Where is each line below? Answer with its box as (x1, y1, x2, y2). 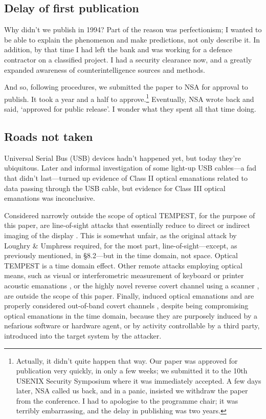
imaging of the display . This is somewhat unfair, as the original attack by (4, 229, 237, 240)
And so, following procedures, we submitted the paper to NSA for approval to (4, 81, 248, 92)
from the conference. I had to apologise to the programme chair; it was (16, 395, 238, 406)
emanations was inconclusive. (4, 193, 95, 203)
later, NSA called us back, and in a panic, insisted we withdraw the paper (16, 385, 248, 396)
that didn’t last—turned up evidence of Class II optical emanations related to (4, 173, 248, 183)
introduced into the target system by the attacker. (4, 330, 162, 341)
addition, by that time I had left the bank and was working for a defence (4, 44, 232, 55)
